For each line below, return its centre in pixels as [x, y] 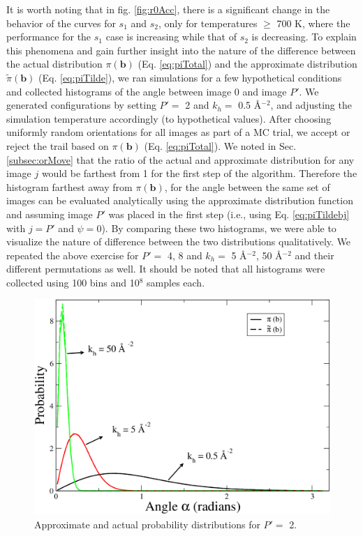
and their [314, 255]
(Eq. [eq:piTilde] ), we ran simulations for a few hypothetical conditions [190, 77]
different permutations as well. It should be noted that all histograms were [166, 269]
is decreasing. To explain [304, 37]
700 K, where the [313, 23]
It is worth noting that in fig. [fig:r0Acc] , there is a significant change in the [168, 9]
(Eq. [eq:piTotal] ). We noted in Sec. [220, 145]
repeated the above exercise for [73, 255]
